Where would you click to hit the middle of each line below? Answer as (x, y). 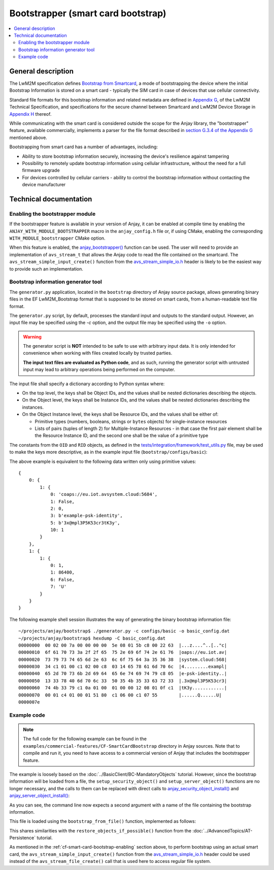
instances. (33, 407)
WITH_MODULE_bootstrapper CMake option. (58, 238)
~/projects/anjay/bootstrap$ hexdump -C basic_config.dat (92, 638)
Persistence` (23, 838)
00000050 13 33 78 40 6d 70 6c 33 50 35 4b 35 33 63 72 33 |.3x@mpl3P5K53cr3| (123, 681)
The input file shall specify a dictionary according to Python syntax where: (87, 384)
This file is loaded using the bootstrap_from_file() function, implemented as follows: (103, 821)
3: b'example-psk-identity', (87, 516)
